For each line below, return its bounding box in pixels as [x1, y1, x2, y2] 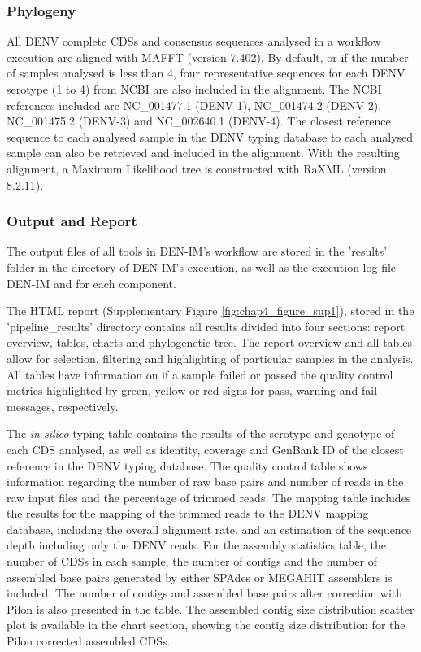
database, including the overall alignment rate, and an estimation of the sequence [7, 520, 412, 537]
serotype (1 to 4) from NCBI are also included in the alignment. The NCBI [7, 81, 382, 97]
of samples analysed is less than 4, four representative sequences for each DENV [7, 64, 406, 81]
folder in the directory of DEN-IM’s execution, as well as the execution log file [7, 258, 397, 275]
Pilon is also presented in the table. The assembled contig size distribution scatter [7, 600, 414, 617]
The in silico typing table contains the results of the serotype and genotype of [7, 425, 395, 442]
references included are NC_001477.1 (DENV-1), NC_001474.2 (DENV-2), [7, 96, 382, 113]
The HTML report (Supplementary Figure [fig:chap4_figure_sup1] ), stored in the [7, 302, 414, 319]
